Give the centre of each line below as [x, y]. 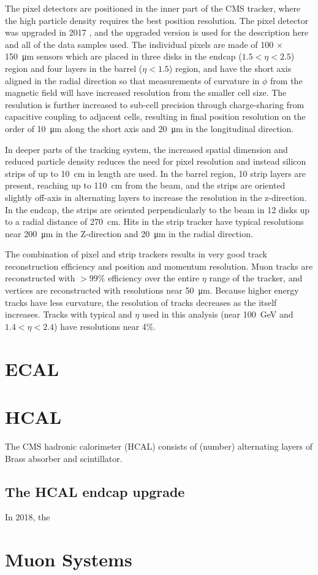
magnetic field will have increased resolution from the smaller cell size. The [146, 92]
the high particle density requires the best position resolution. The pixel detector [157, 20]
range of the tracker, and [256, 278]
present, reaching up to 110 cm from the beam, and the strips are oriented [145, 185]
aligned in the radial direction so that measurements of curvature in [132, 80]
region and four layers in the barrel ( [74, 68]
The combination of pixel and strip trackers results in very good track [136, 254]
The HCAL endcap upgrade [95, 491]
